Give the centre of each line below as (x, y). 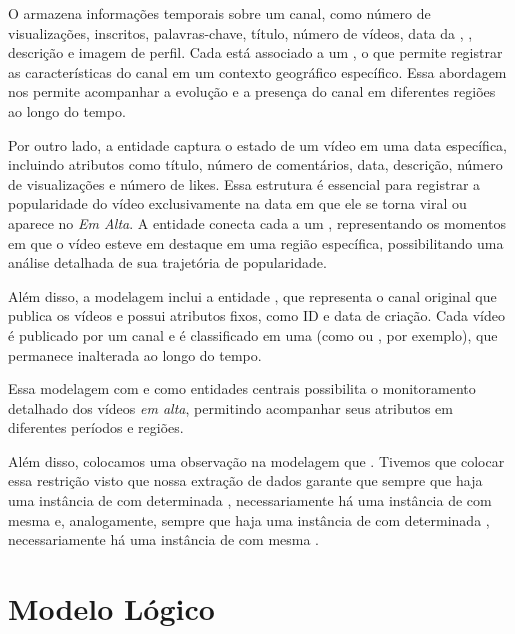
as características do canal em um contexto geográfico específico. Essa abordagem (257, 71)
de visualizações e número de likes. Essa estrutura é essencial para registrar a (244, 183)
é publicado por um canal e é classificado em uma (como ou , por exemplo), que (253, 334)
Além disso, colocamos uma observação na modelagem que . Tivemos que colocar (256, 460)
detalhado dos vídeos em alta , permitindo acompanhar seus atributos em (230, 407)
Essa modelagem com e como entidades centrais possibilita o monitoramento (242, 388)
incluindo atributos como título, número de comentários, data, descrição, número (255, 164)
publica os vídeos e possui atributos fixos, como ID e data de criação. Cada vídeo (256, 315)
